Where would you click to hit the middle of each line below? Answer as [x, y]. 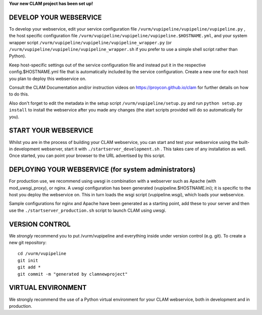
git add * [29, 267]
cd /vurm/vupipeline [42, 254]
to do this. [19, 94]
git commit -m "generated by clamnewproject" [73, 274]
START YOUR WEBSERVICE [51, 131]
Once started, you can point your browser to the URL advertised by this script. [87, 156]
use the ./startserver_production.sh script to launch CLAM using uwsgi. [88, 210]
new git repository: [28, 243]
